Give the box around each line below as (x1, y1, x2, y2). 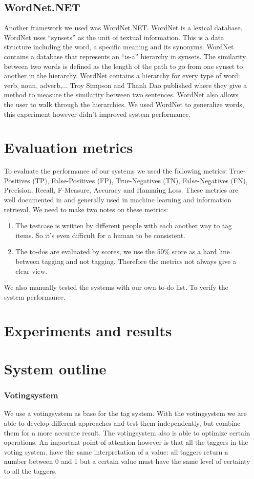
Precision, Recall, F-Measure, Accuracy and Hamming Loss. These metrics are (4, 185, 238, 195)
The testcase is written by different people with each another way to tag (15, 220, 232, 231)
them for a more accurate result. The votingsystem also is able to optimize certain (4, 427, 250, 437)
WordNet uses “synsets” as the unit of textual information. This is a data (4, 32, 224, 42)
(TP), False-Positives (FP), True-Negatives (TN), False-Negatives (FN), (32, 175, 248, 185)
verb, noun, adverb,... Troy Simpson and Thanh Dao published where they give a (4, 80, 247, 90)
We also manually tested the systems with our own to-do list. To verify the (4, 282, 229, 292)
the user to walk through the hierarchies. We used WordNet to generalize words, (4, 99, 244, 109)
